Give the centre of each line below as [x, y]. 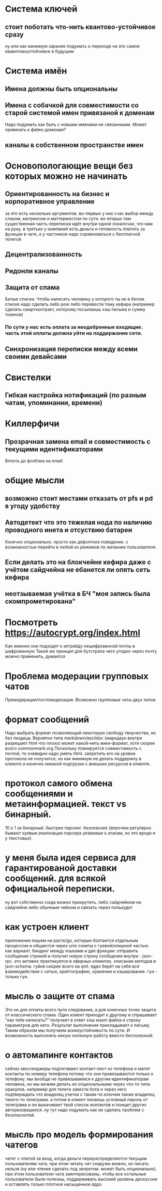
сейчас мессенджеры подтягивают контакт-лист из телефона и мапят [78, 1068]
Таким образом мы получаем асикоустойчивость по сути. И [68, 1030]
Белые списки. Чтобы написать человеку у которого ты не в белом [75, 299]
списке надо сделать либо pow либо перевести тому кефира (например [80, 304]
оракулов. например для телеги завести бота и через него [66, 1089]
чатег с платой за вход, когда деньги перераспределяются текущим [76, 1158]
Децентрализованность [44, 254]
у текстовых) [18, 838]
